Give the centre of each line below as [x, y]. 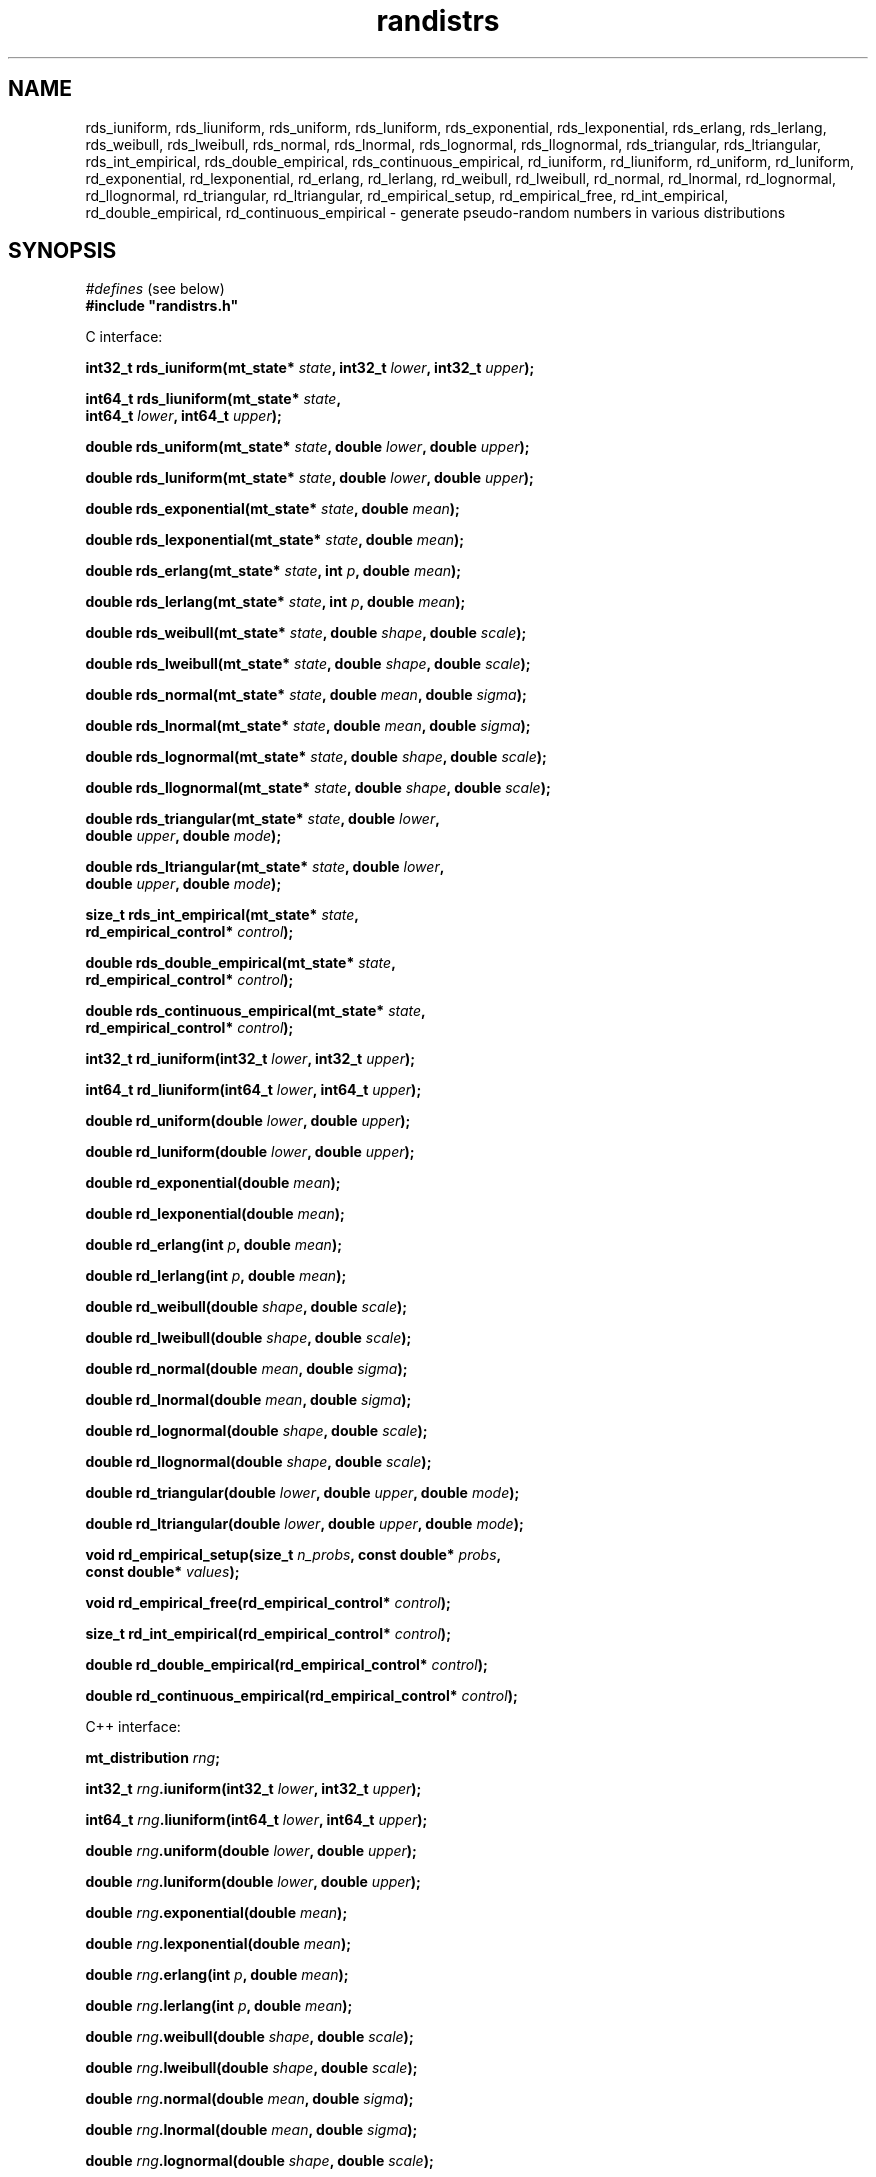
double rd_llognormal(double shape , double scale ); [258, 1462]
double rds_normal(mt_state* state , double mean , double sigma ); [306, 695]
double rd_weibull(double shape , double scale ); [246, 1307]
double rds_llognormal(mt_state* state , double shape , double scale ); [318, 788]
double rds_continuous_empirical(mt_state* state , [255, 1011]
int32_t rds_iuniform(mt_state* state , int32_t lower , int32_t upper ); [310, 368]
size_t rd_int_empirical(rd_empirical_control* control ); [268, 1634]
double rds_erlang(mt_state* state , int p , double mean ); [273, 571]
